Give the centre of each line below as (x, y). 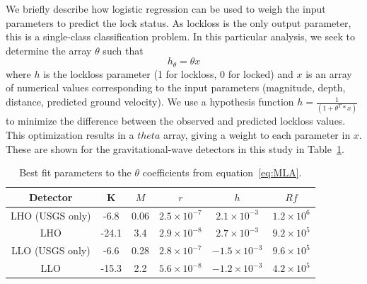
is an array (329, 73)
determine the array (49, 50)
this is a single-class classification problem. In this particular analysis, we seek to (181, 36)
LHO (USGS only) (51, 215)
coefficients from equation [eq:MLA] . (222, 172)
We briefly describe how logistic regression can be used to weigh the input (166, 8)
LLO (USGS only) (51, 250)
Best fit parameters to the (75, 172)
